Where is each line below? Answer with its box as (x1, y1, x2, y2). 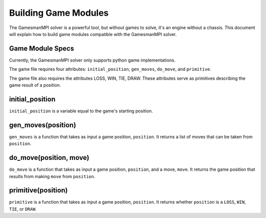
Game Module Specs (9, 44, 74, 53)
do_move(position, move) (9, 154, 90, 162)
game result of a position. (9, 82, 61, 88)
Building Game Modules (9, 7, 109, 18)
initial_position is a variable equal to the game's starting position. (9, 108, 153, 114)
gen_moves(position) (9, 121, 76, 129)
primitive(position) (9, 186, 68, 194)
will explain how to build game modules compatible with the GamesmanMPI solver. (9, 31, 177, 37)
